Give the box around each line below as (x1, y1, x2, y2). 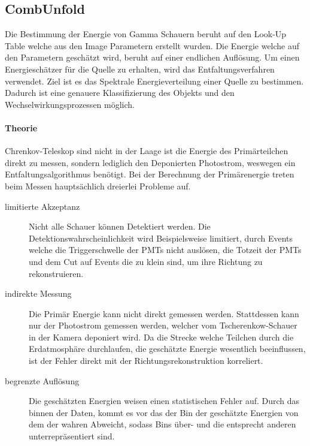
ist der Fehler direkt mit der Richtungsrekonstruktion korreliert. (29, 354, 263, 367)
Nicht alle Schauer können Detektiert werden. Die (29, 220, 211, 233)
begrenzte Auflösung (5, 374, 80, 387)
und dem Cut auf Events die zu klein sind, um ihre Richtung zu (29, 255, 263, 267)
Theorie (5, 121, 38, 134)
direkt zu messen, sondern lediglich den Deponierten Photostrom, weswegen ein (5, 156, 296, 168)
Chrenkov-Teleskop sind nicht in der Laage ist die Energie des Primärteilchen (5, 144, 288, 157)
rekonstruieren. (29, 267, 84, 279)
